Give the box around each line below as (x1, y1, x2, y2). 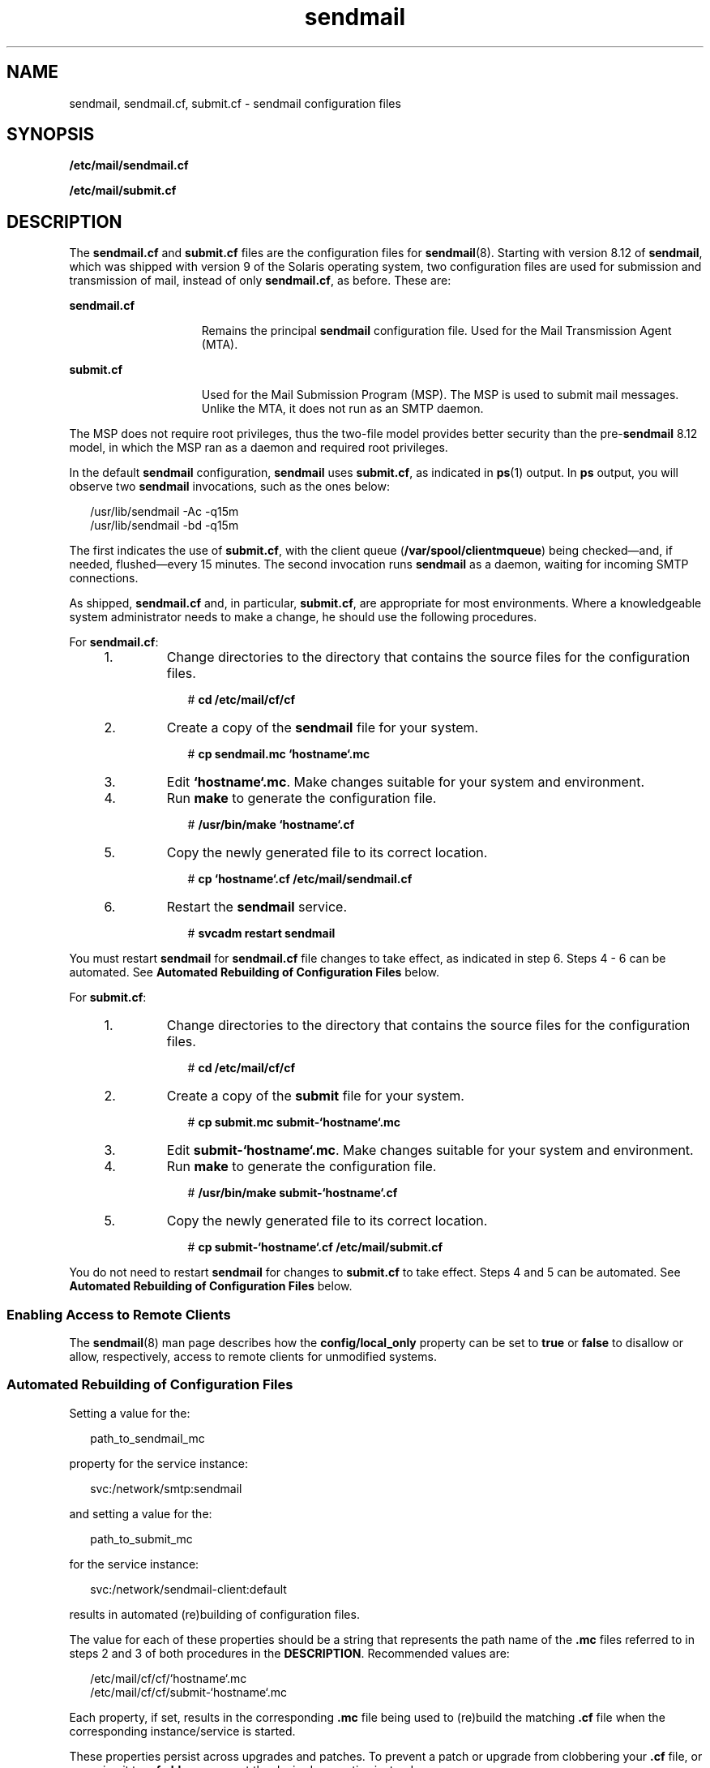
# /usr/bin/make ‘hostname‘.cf (187, 817, 355, 832)
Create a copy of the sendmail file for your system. (166, 719, 479, 736)
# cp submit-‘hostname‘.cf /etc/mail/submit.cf (187, 1240, 443, 1255)
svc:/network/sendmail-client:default (90, 1581, 287, 1596)
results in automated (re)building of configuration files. (69, 1607, 360, 1621)
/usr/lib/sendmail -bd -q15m (90, 518, 239, 533)
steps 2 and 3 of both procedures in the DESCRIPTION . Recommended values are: (69, 1646, 510, 1660)
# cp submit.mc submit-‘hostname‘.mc (187, 1115, 401, 1130)
